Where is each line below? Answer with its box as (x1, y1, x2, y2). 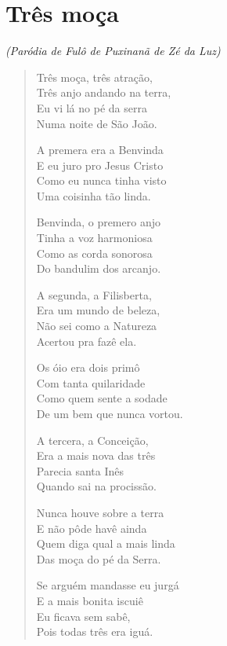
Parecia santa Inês (36, 462, 124, 479)
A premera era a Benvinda (36, 141, 164, 158)
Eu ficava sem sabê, (36, 607, 131, 624)
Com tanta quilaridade (36, 374, 146, 391)
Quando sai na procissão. (36, 478, 157, 494)
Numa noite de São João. (36, 115, 157, 131)
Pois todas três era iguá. (36, 623, 153, 640)
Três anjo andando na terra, (36, 84, 171, 101)
